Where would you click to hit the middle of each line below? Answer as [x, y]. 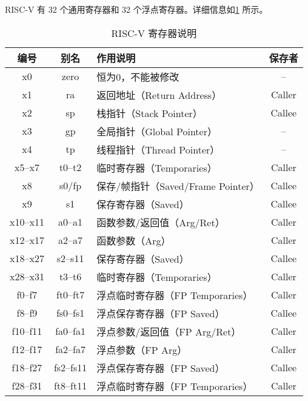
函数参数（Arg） [134, 240]
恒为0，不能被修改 [138, 76]
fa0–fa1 [70, 331]
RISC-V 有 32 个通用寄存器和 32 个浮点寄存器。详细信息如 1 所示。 [136, 9]
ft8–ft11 [70, 386]
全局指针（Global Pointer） [157, 131]
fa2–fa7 [70, 349]
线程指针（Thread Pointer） [158, 149]
